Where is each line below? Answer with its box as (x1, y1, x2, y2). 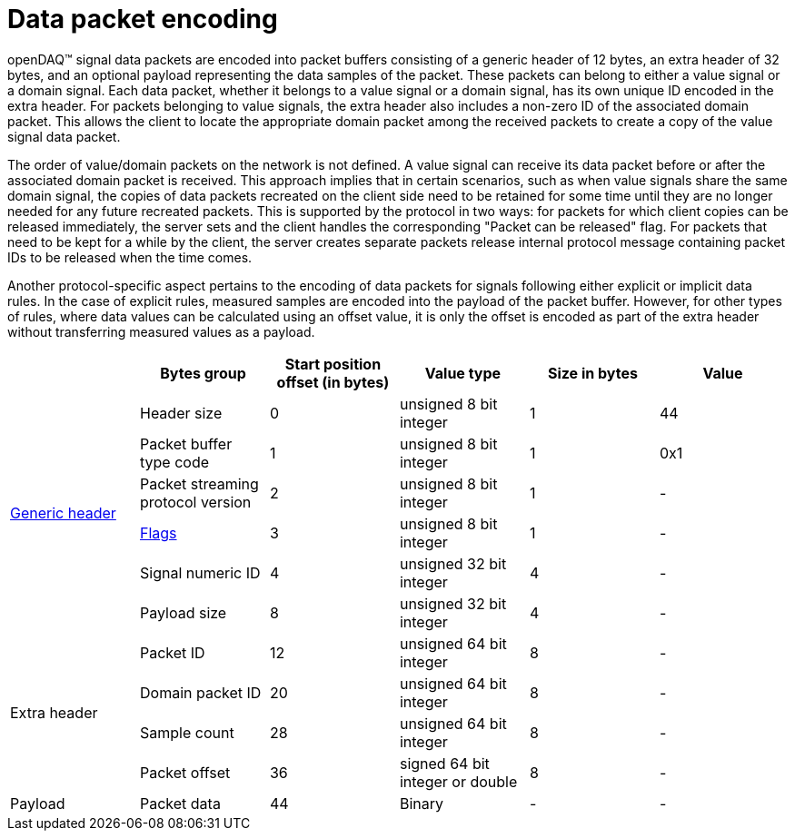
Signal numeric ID (139, 563, 261, 582)
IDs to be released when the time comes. (7, 249, 253, 265)
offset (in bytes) (276, 372, 390, 391)
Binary (399, 794, 443, 813)
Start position (284, 354, 382, 373)
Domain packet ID (139, 683, 262, 702)
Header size (139, 403, 223, 422)
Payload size (139, 603, 227, 622)
